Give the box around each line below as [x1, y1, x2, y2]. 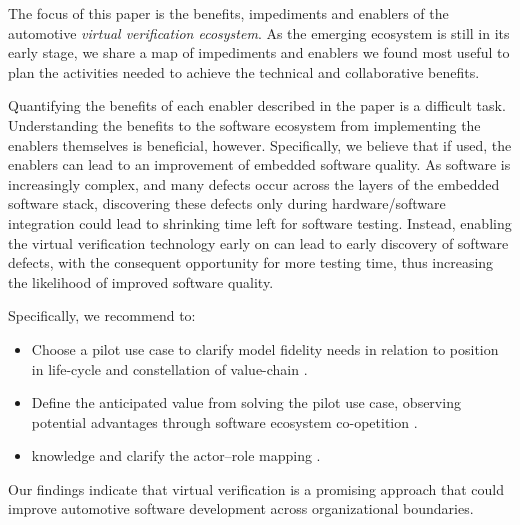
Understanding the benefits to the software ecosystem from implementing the [8, 114, 481, 135]
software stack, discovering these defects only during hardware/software [8, 193, 446, 214]
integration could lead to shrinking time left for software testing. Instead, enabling [8, 212, 512, 233]
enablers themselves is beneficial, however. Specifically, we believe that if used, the [8, 134, 512, 155]
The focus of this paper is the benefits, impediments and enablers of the [8, 3, 449, 23]
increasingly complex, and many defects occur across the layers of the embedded [8, 173, 500, 194]
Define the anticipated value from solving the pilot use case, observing [31, 392, 461, 413]
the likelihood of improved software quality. [8, 271, 274, 292]
